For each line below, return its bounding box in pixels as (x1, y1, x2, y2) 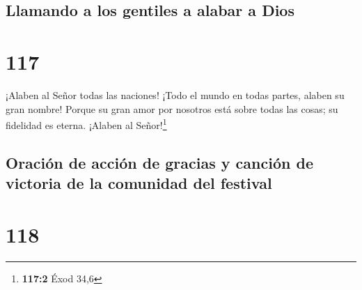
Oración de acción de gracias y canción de (6, 151, 313, 173)
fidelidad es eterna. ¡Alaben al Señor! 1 (6, 116, 167, 132)
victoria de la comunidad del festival (6, 172, 272, 194)
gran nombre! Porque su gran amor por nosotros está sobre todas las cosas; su (6, 101, 338, 116)
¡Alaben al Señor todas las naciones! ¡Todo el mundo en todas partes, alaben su (6, 87, 345, 102)
